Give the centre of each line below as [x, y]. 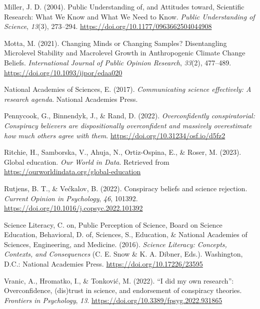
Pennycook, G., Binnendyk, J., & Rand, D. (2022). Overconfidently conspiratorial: [129, 116]
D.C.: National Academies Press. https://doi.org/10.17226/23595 [103, 264]
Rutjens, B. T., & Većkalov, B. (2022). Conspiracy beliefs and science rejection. [126, 188]
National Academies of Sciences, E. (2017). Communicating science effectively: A [128, 89]
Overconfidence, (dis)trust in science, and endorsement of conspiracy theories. [123, 290]
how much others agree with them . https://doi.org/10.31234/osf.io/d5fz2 [115, 135]
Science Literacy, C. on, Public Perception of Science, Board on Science [113, 224]
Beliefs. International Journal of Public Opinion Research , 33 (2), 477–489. [118, 62]
